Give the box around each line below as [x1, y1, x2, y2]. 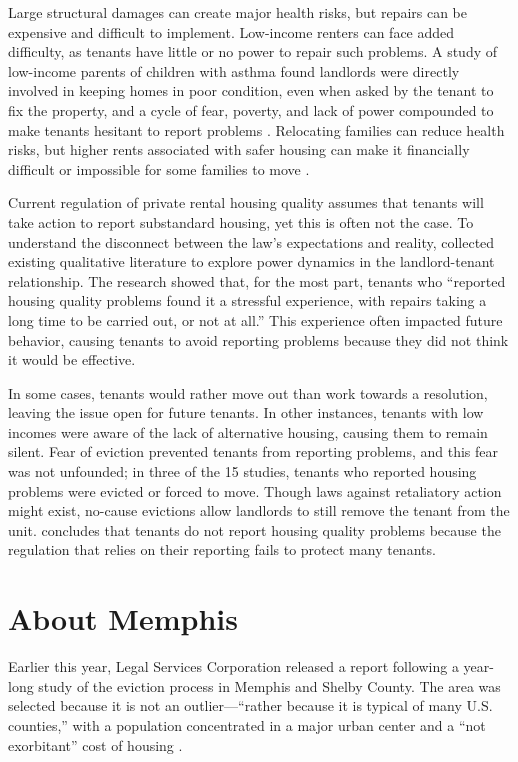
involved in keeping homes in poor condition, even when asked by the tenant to [8, 80, 494, 101]
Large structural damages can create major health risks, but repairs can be [8, 2, 467, 22]
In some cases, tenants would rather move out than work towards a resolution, [8, 382, 488, 403]
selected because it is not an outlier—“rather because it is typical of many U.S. [8, 695, 493, 716]
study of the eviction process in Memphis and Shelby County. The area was [38, 675, 501, 696]
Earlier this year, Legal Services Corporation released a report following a [8, 656, 459, 677]
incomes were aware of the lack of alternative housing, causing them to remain [8, 421, 488, 442]
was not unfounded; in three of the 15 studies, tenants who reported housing [8, 461, 477, 482]
